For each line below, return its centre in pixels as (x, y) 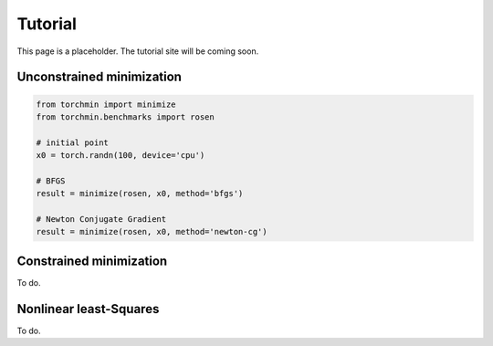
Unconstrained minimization (100, 77)
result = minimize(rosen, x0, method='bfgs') (140, 194)
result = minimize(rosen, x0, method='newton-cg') (152, 232)
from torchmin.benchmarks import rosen (125, 117)
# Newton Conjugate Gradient (101, 220)
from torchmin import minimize (106, 104)
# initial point (73, 142)
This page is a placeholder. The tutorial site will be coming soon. (138, 51)
